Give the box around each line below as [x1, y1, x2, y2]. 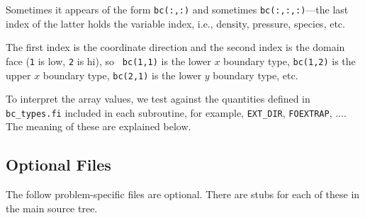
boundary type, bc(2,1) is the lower [43, 67, 202, 82]
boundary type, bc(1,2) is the [223, 53, 356, 68]
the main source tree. [6, 200, 98, 215]
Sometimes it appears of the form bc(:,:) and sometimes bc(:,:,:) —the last [6, 2, 349, 16]
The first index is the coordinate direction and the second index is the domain [6, 40, 345, 54]
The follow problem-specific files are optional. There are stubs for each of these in [6, 187, 360, 202]
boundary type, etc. [213, 67, 298, 82]
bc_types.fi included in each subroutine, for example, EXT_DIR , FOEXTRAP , [6, 105, 332, 120]
